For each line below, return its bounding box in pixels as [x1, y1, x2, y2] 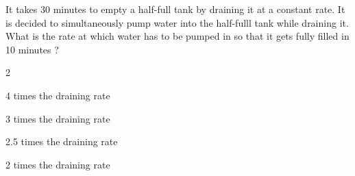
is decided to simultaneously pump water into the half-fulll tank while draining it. [5, 15, 349, 29]
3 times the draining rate [5, 111, 110, 125]
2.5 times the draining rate [5, 134, 118, 149]
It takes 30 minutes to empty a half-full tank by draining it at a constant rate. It [5, 2, 345, 16]
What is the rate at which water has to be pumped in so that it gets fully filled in [5, 29, 350, 43]
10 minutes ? [5, 42, 59, 56]
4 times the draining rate [5, 88, 110, 102]
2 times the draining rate [5, 157, 110, 171]
